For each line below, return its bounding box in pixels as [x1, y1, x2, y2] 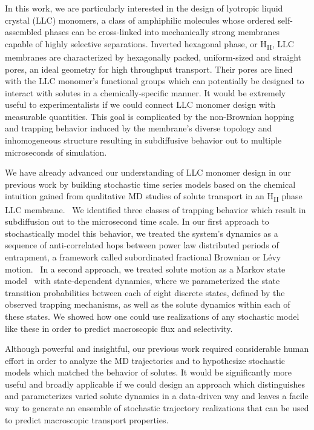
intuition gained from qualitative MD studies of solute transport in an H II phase [5, 190, 303, 204]
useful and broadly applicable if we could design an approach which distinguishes [5, 377, 305, 390]
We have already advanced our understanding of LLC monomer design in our [5, 166, 291, 179]
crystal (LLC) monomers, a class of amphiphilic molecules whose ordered [5, 13, 275, 26]
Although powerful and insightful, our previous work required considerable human [5, 342, 309, 355]
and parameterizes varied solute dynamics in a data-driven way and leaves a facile [5, 389, 309, 402]
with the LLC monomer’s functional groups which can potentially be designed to [5, 74, 304, 87]
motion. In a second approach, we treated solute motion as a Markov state [5, 262, 286, 275]
